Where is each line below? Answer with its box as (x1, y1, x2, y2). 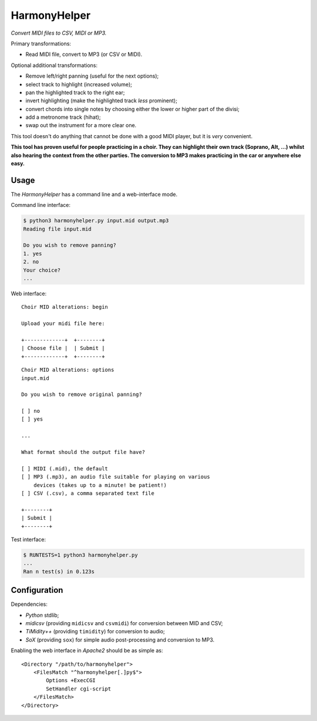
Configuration (11, 585, 63, 595)
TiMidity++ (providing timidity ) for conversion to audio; (25, 628, 166, 635)
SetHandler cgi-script (46, 685, 112, 692)
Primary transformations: (11, 40, 72, 47)
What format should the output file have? (21, 449, 146, 456)
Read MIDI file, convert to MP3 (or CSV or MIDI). (25, 51, 143, 58)
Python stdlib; (25, 612, 59, 619)
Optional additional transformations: (11, 62, 98, 69)
